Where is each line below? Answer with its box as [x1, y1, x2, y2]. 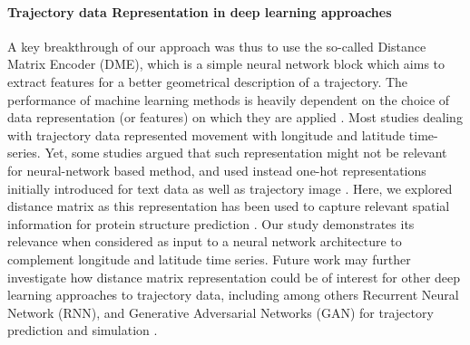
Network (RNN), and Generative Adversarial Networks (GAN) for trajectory [7, 302, 434, 321]
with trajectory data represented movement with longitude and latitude [7, 125, 406, 144]
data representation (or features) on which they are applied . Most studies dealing [7, 108, 463, 127]
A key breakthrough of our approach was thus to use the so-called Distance [7, 36, 426, 55]
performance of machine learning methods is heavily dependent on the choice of [7, 90, 450, 109]
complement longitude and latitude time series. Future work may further [7, 249, 411, 268]
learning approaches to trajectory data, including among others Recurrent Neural [7, 285, 459, 304]
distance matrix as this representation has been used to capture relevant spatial [7, 196, 450, 216]
